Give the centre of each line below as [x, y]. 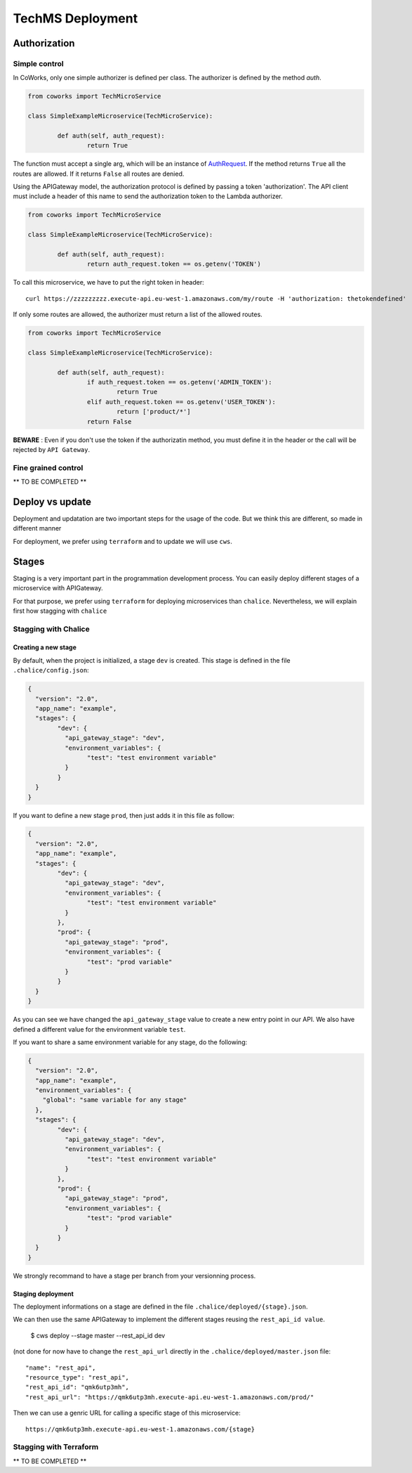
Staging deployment [43, 1294]
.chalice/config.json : [51, 670]
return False [109, 421]
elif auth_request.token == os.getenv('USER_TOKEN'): [181, 402]
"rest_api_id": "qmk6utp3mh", [78, 1387]
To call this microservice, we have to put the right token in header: [108, 283]
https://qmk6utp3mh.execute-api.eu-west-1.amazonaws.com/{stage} [140, 1429]
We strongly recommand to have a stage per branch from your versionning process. [134, 1276]
